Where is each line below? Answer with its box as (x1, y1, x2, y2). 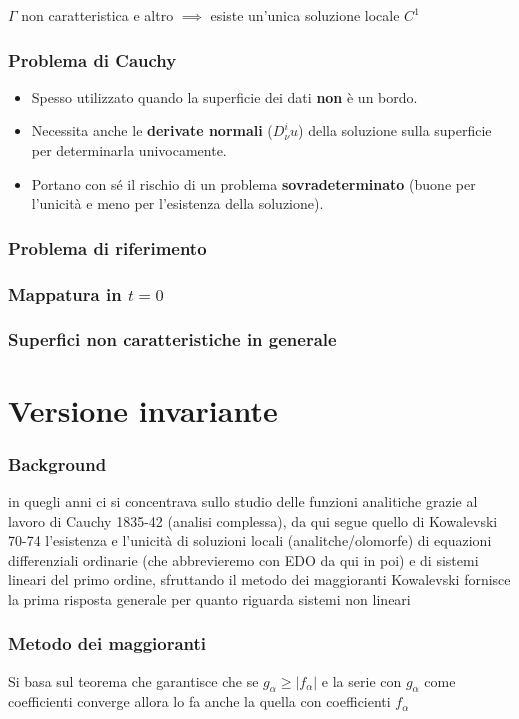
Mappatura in (8, 281, 122, 306)
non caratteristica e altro (21, 5, 174, 25)
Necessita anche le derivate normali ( (31, 120, 273, 141)
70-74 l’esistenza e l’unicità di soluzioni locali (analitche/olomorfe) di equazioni (8, 530, 492, 551)
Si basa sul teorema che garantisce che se (8, 670, 259, 691)
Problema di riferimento (8, 235, 207, 260)
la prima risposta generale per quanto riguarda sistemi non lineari (8, 588, 411, 609)
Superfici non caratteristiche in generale (8, 327, 337, 352)
